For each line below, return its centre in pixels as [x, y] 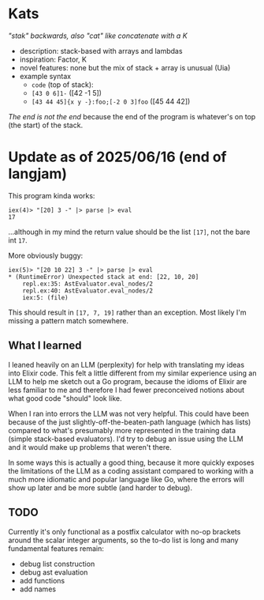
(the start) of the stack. [46, 125]
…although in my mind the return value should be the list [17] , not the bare [129, 232]
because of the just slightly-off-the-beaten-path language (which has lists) [130, 422]
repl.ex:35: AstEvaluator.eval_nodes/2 [88, 284]
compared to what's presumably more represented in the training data [122, 430]
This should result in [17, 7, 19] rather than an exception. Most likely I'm [127, 312]
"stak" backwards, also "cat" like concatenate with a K [98, 36]
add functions [42, 580]
